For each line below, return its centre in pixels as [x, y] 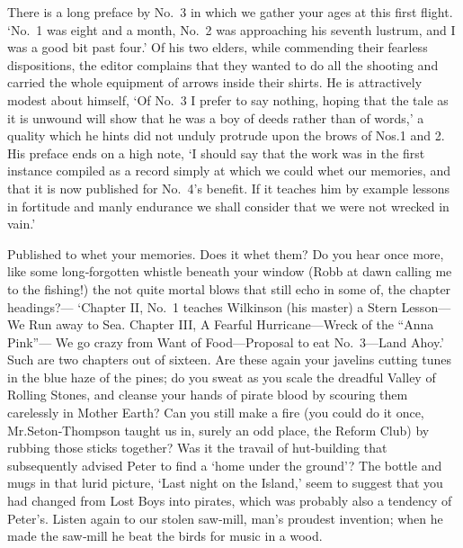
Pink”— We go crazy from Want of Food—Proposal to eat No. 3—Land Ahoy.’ [226, 341]
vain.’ [22, 224]
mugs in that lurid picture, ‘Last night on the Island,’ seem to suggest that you [225, 483]
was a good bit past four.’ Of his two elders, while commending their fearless [218, 47]
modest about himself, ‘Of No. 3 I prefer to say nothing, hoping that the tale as [228, 99]
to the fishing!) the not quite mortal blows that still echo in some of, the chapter [229, 288]
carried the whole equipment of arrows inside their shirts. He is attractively [215, 82]
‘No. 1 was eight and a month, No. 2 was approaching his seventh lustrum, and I [231, 29]
